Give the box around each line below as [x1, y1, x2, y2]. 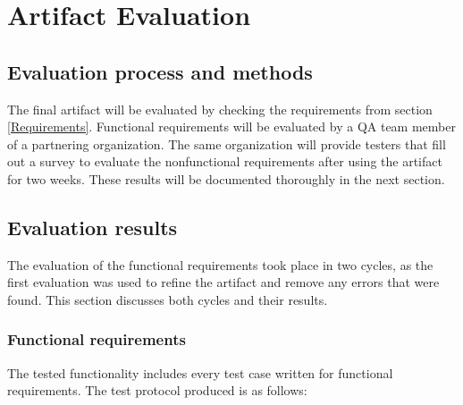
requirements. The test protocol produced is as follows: [7, 381, 307, 400]
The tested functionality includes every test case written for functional [7, 363, 393, 382]
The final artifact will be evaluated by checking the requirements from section [7, 99, 433, 118]
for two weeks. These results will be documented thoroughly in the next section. [7, 169, 445, 188]
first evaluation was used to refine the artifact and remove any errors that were [7, 273, 440, 291]
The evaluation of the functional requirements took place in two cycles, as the [7, 255, 434, 274]
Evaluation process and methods [7, 57, 313, 85]
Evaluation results [7, 213, 178, 240]
